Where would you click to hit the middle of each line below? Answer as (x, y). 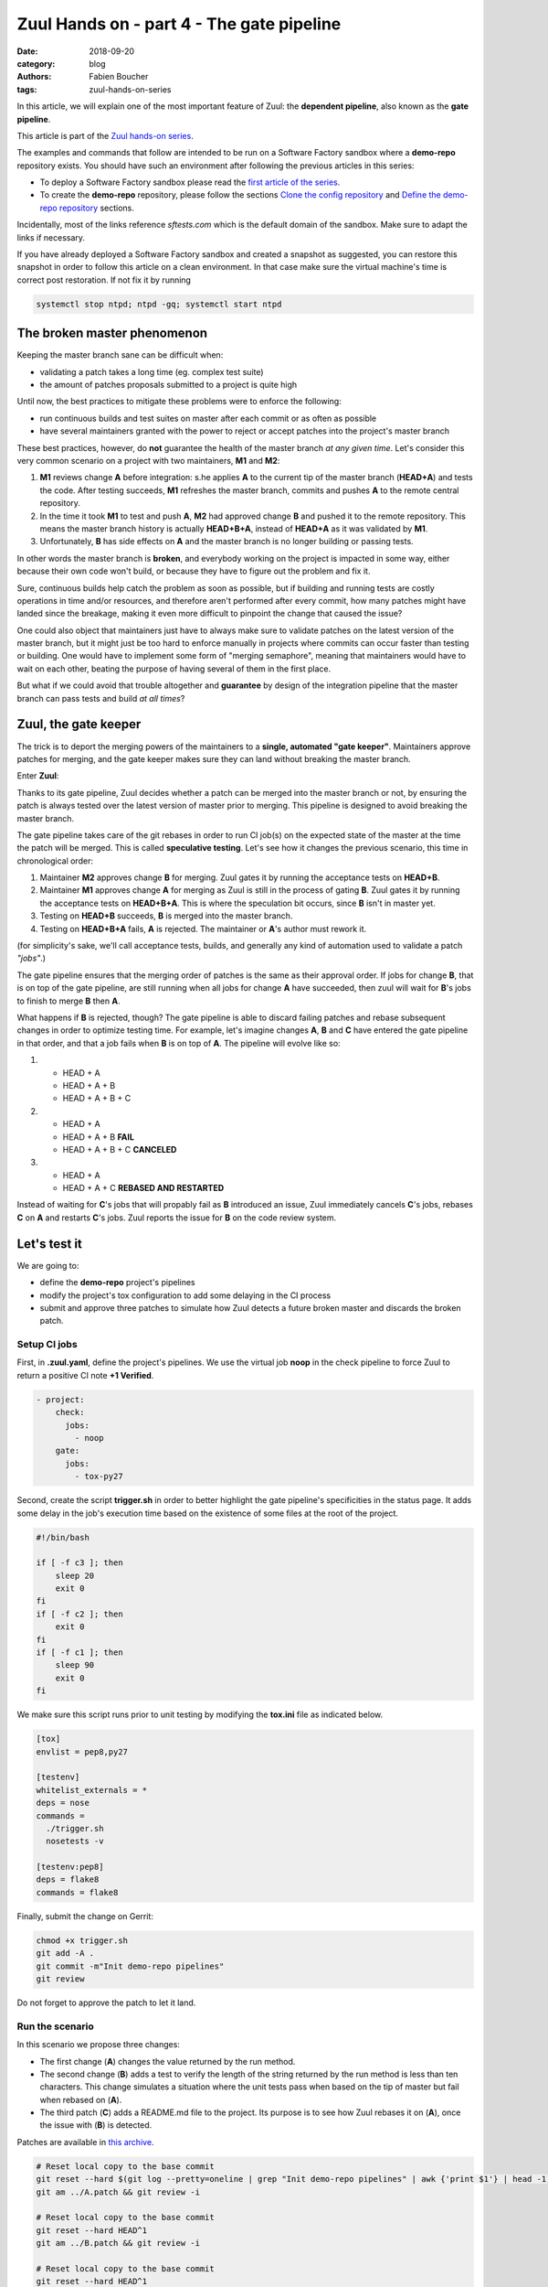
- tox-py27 (99, 1476)
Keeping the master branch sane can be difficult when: (120, 355)
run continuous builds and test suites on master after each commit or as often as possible (208, 418)
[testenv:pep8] (70, 1867)
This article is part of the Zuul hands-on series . (105, 135)
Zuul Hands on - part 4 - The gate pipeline (179, 24)
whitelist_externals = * (92, 1790)
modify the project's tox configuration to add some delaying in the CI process (185, 1295)
